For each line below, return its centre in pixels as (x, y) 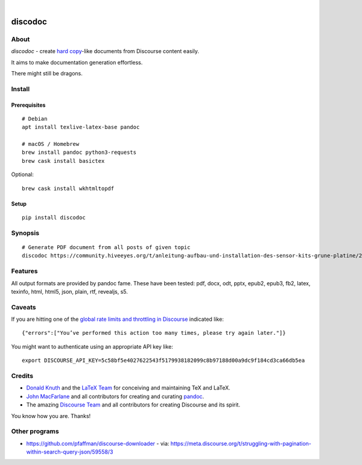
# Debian (35, 119)
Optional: (23, 174)
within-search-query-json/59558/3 (70, 452)
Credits (22, 376)
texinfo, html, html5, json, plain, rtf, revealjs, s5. (69, 291)
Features (24, 271)
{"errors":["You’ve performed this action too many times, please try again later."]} (154, 333)
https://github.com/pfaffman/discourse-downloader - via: (98, 443)
